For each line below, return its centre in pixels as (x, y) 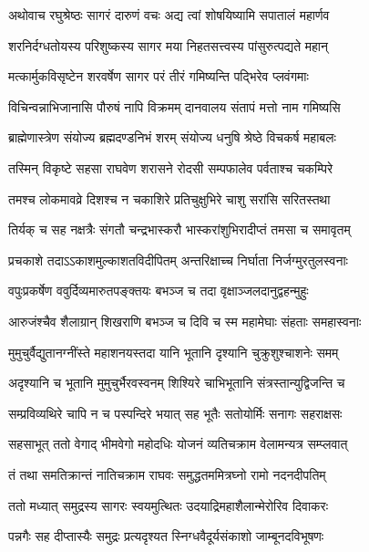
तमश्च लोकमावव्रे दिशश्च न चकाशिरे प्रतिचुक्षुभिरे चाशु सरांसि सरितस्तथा (169, 198)
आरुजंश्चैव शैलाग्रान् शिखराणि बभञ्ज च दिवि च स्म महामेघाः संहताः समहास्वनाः (185, 321)
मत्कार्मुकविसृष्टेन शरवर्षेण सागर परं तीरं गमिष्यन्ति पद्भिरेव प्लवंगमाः (159, 76)
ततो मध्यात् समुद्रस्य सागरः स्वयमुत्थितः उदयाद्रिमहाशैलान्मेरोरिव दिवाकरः (169, 505)
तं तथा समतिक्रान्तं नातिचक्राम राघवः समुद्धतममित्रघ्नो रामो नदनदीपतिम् (167, 474)
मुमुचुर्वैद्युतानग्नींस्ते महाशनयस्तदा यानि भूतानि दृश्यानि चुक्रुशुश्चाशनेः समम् (174, 352)
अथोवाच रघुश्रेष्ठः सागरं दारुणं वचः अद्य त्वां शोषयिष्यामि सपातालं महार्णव (169, 15)
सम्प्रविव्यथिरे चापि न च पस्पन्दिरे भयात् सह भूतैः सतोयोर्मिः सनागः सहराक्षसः (175, 413)
